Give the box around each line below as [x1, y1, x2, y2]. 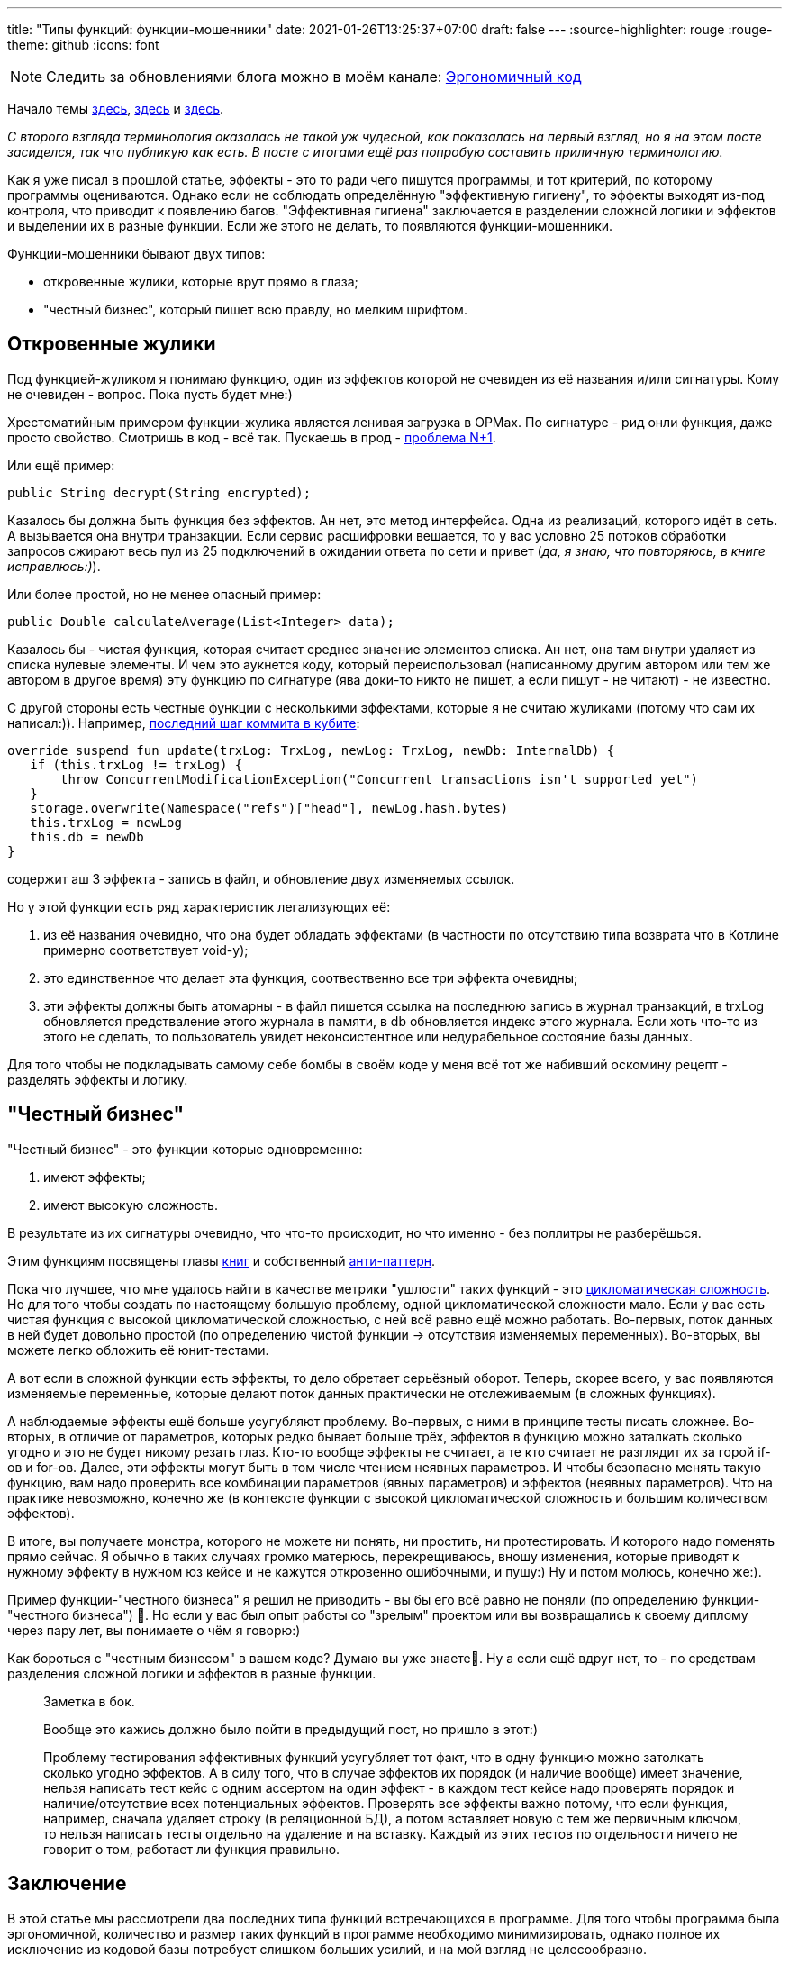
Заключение [7, 1872, 127, 1896]
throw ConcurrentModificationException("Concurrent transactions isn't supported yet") [60, 771, 699, 787]
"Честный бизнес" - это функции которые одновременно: [7, 1141, 363, 1157]
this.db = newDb [30, 829, 144, 844]
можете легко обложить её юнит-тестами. [7, 1341, 269, 1358]
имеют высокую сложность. [43, 1196, 218, 1213]
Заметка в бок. [43, 1693, 135, 1709]
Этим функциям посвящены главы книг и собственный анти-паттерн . [7, 1252, 436, 1268]
